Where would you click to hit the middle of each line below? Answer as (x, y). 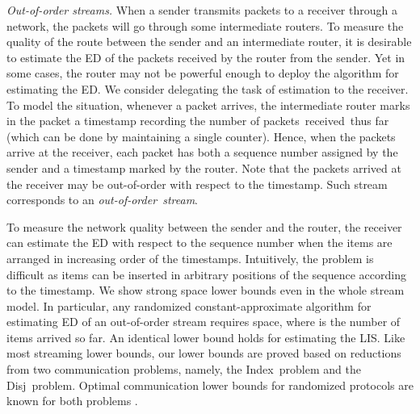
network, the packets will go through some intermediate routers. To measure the (205, 25)
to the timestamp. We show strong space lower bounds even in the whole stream (206, 290)
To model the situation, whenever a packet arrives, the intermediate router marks (208, 105)
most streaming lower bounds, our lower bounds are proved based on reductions (204, 353)
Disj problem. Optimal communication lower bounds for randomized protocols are (210, 385)
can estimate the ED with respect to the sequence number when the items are (199, 243)
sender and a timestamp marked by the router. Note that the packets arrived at (204, 167)
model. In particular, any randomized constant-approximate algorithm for (189, 305)
